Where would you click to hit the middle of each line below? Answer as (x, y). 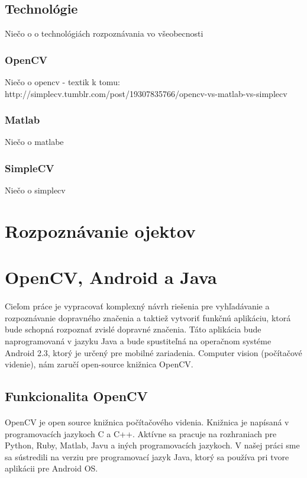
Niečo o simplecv (35, 190)
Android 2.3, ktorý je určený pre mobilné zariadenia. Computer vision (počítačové (153, 352)
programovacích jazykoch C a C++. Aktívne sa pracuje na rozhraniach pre (141, 433)
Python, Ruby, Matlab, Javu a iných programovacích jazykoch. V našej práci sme (152, 445)
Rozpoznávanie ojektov (100, 231)
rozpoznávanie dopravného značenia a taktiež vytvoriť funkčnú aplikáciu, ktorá (148, 317)
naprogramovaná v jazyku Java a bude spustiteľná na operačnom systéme (138, 340)
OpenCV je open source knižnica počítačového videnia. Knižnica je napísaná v (147, 422)
